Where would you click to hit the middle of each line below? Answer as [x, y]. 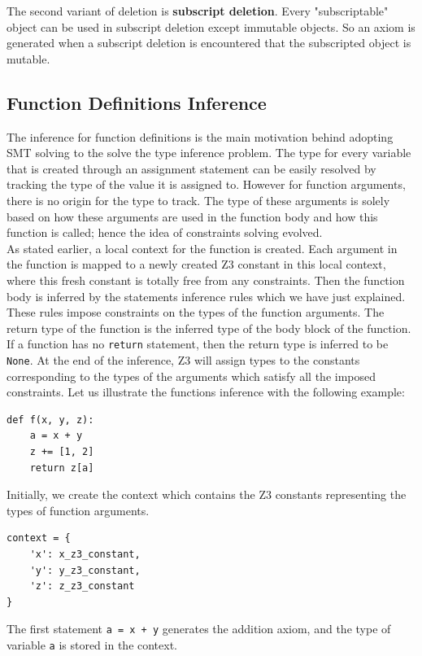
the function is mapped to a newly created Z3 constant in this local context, [196, 264]
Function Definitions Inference [137, 102]
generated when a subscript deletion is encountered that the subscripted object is [209, 43]
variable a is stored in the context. [92, 644]
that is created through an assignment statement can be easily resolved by [191, 168]
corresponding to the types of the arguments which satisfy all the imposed [191, 376]
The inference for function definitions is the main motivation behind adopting [200, 136]
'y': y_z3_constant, [85, 570]
